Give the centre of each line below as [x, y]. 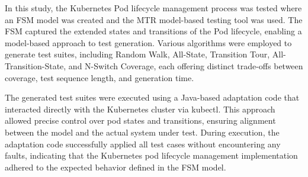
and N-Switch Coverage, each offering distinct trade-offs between [186, 65]
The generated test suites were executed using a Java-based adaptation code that [152, 97]
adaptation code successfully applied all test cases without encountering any [143, 144]
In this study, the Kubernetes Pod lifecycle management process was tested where [153, 8]
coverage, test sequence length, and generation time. [100, 77]
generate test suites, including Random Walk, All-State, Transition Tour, [137, 54]
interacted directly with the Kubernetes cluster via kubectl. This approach [140, 109]
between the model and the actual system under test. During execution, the [142, 132]
